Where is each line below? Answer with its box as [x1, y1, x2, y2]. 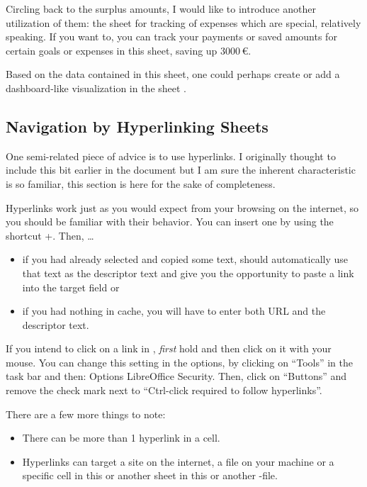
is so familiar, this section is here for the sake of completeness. [6, 176, 276, 191]
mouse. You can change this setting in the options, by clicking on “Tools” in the [6, 354, 353, 369]
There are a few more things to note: [6, 406, 166, 421]
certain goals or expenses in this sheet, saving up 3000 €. [6, 43, 252, 57]
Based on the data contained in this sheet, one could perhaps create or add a [6, 67, 340, 82]
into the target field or [22, 279, 120, 294]
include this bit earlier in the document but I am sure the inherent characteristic [6, 162, 356, 177]
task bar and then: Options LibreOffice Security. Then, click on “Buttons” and [6, 369, 347, 384]
